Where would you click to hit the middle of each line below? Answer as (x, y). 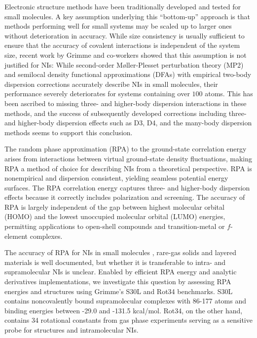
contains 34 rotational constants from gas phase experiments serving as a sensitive (128, 320)
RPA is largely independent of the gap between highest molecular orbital (114, 207)
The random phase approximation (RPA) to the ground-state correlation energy (126, 149)
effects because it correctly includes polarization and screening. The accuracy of (125, 197)
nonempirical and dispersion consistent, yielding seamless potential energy (116, 178)
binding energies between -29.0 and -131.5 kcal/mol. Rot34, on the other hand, (124, 310)
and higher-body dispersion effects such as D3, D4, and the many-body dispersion (128, 123)
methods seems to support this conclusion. (69, 132)
